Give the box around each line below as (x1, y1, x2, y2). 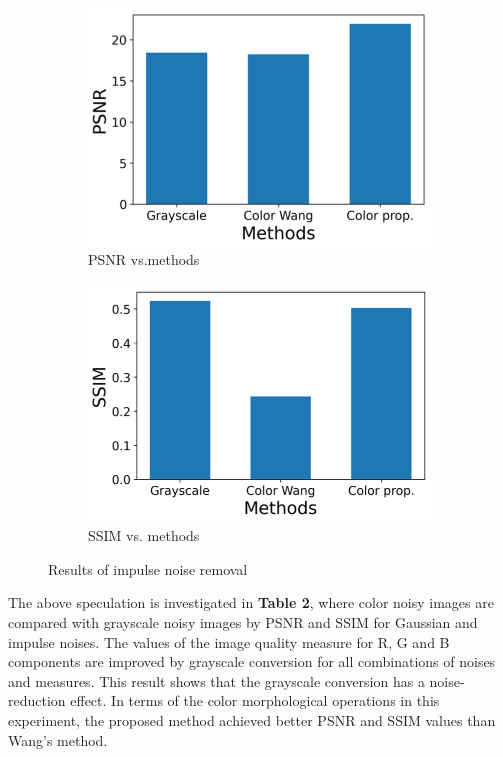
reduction (8, 690, 66, 711)
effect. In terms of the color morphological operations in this (70, 690, 440, 711)
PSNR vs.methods (88, 249, 200, 270)
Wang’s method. (8, 729, 108, 750)
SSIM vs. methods (88, 525, 200, 546)
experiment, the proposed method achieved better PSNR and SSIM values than (8, 709, 496, 730)
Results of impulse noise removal (48, 558, 248, 579)
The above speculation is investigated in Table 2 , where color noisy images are (8, 592, 494, 613)
